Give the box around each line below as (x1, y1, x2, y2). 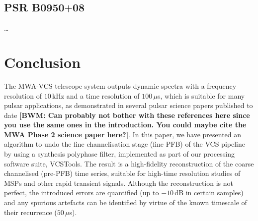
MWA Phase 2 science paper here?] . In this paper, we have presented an (4, 129, 242, 139)
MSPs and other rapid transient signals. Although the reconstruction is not (4, 177, 233, 188)
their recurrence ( (4, 207, 57, 217)
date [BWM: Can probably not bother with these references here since (4, 110, 250, 120)
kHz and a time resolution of (52, 90, 140, 101)
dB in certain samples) (174, 187, 244, 198)
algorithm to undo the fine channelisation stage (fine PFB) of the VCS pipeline (4, 139, 245, 149)
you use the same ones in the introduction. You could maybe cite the (4, 119, 247, 130)
